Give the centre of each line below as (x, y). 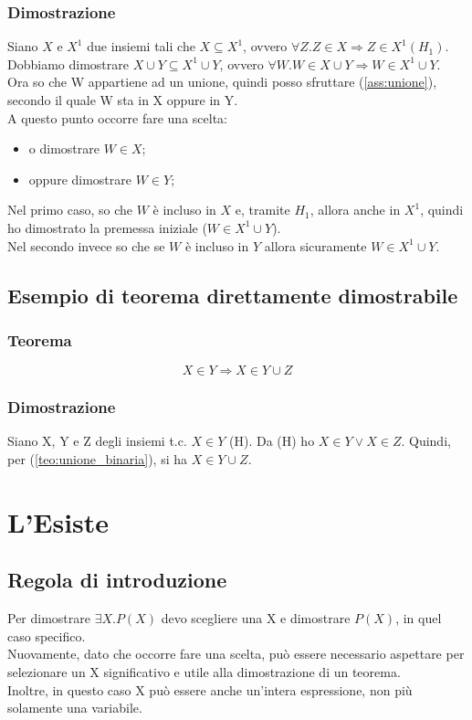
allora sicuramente (315, 245)
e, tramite (262, 210)
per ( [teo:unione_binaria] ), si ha (97, 458)
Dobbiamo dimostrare (68, 64)
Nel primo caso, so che (70, 210)
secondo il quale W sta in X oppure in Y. (123, 100)
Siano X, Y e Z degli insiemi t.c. (97, 441)
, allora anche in (355, 210)
